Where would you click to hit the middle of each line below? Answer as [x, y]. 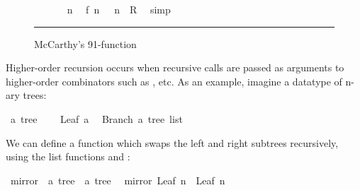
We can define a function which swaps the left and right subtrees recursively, [172, 142]
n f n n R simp [119, 9]
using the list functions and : [68, 156]
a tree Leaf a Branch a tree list [96, 118]
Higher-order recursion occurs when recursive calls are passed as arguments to [175, 67]
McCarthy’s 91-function [85, 43]
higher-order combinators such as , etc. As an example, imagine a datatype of [174, 81]
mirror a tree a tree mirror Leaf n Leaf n [118, 180]
